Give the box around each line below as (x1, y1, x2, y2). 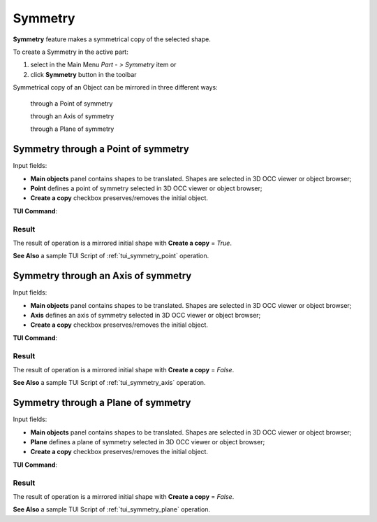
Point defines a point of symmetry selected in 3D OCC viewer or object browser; (30, 184, 263, 192)
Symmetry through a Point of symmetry (13, 143, 190, 155)
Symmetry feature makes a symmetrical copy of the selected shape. (13, 35, 211, 43)
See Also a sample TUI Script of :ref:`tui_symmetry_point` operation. (13, 252, 209, 260)
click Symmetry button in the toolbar (30, 70, 137, 78)
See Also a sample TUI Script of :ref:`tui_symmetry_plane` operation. (13, 505, 211, 514)
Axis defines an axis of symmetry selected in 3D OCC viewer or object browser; (30, 311, 261, 319)
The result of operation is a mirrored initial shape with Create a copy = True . (13, 239, 232, 247)
